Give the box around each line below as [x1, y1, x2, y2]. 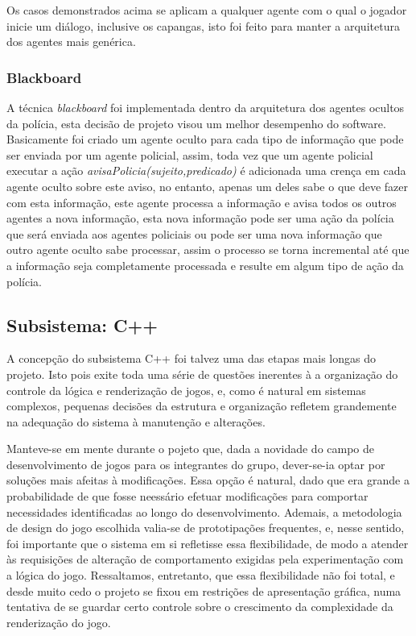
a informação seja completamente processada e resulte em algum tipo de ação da [6, 256, 404, 273]
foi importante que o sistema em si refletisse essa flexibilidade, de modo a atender [6, 534, 409, 551]
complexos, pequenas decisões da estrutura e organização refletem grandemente [6, 397, 397, 414]
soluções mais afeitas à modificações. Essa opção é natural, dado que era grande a [6, 472, 410, 488]
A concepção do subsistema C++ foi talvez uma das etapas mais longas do [6, 350, 376, 367]
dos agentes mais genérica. [6, 33, 136, 50]
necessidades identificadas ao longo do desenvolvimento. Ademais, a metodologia [6, 503, 402, 520]
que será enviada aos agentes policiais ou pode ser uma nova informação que [6, 225, 382, 242]
